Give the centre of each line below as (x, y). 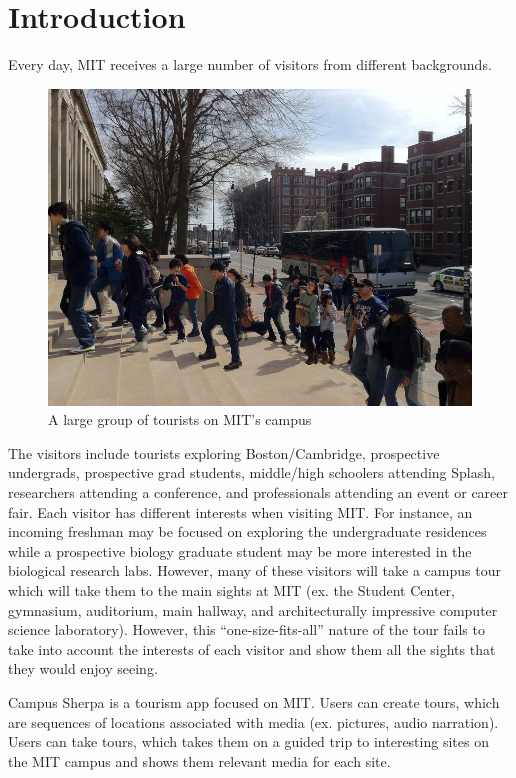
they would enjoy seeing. (83, 668)
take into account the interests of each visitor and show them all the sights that (252, 648)
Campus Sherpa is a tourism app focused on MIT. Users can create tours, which (254, 701)
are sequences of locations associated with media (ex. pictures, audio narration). (253, 721)
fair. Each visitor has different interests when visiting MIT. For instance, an (240, 511)
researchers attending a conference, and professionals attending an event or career (258, 492)
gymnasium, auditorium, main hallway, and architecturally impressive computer (253, 609)
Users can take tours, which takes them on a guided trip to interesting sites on (248, 741)
